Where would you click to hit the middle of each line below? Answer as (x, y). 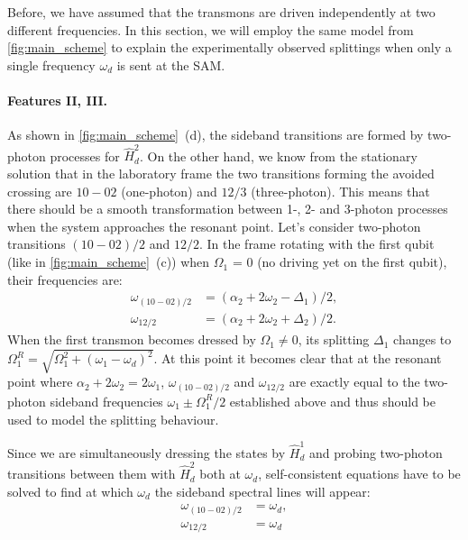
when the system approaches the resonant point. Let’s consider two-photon (214, 226)
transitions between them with (92, 474)
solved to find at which (70, 491)
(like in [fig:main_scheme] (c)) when (109, 262)
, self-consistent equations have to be (359, 474)
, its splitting (334, 339)
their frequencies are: (65, 279)
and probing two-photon (376, 452)
